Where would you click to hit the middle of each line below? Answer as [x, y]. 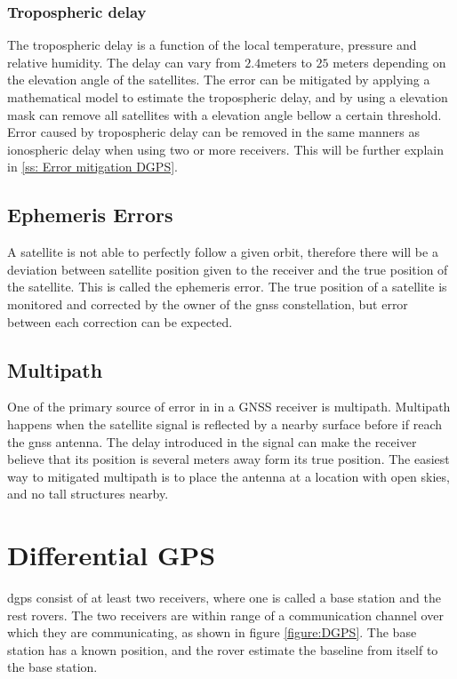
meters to [286, 62]
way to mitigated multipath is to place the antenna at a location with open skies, [228, 476]
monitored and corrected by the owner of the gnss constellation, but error [208, 304]
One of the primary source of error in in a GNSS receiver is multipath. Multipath [229, 407]
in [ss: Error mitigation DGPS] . [92, 167]
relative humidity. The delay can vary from [124, 62]
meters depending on [389, 62]
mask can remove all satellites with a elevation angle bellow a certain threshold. [224, 114]
